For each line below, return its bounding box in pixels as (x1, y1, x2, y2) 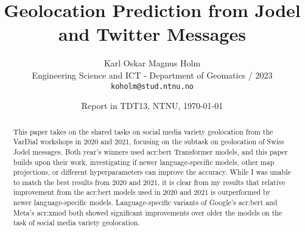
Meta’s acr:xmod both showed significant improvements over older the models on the (13, 207, 282, 217)
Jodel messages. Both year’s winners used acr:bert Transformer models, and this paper (13, 146, 288, 156)
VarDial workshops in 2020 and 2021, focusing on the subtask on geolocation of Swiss (13, 136, 284, 147)
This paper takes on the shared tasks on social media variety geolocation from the (13, 126, 273, 136)
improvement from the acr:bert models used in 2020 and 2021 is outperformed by (13, 187, 271, 197)
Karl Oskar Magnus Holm (103, 57, 201, 69)
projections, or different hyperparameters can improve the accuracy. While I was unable (13, 167, 291, 177)
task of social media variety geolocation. (13, 217, 140, 228)
